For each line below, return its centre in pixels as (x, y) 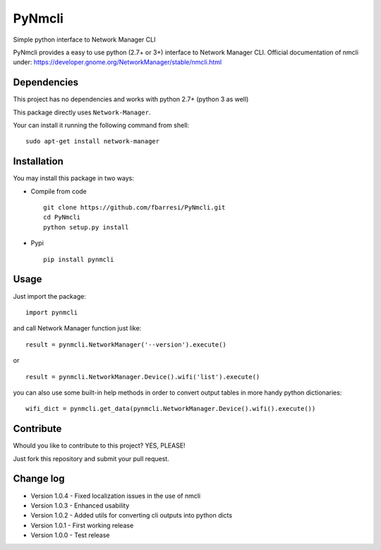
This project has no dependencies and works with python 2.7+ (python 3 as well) (131, 100)
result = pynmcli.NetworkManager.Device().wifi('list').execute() (143, 377)
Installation (38, 161)
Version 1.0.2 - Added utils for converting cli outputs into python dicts (132, 515)
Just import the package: (49, 296)
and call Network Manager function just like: (77, 328)
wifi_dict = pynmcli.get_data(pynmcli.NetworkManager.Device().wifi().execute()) (171, 409)
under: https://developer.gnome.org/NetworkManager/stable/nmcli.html (117, 62)
